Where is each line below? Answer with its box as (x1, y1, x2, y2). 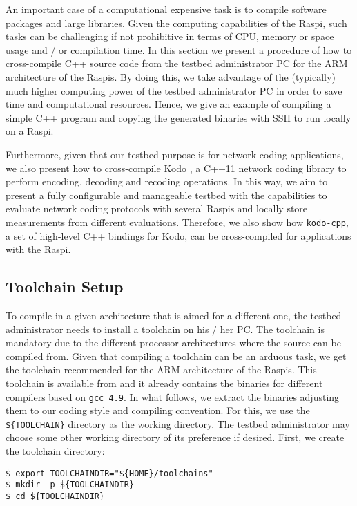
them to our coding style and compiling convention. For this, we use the (6, 403, 310, 418)
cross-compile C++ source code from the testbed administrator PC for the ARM (6, 56, 348, 71)
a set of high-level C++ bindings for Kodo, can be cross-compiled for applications (6, 228, 351, 243)
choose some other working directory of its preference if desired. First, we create (6, 430, 345, 444)
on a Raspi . (6, 124, 54, 138)
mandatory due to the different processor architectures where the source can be (6, 335, 341, 350)
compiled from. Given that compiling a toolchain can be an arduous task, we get (6, 348, 347, 363)
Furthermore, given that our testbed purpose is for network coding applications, (6, 147, 344, 161)
